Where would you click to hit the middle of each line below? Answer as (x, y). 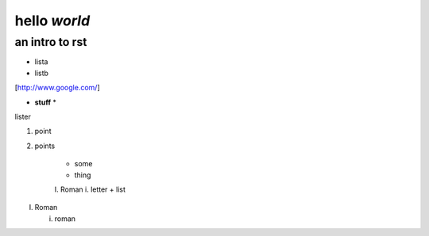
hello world (52, 21)
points (45, 146)
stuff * (46, 102)
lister (23, 116)
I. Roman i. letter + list (90, 189)
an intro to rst (51, 42)
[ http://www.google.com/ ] (57, 88)
